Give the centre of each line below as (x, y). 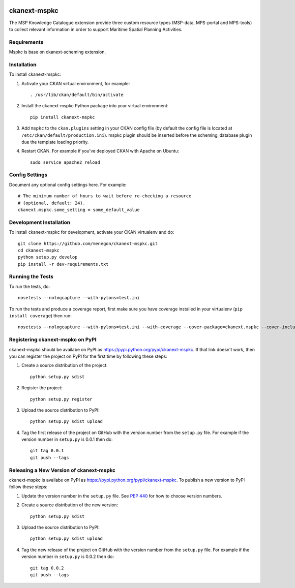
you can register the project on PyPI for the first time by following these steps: (88, 356)
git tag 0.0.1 (47, 451)
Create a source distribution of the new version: (70, 505)
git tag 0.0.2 (47, 568)
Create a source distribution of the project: (64, 365)
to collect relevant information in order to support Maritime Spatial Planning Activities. (96, 29)
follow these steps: (28, 487)
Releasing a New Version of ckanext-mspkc (62, 470)
